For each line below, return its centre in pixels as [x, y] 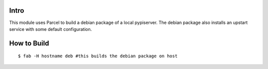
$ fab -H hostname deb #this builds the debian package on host [98, 56]
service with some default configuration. [51, 29]
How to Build [29, 43]
